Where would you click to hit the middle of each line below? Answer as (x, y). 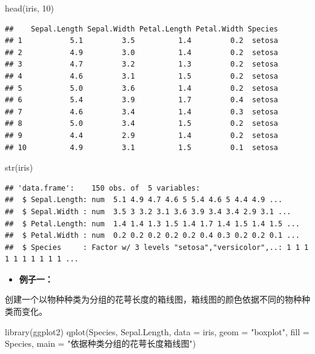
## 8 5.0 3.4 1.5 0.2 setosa (142, 124)
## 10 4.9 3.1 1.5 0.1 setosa (142, 147)
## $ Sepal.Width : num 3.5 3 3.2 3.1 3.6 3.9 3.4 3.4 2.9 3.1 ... (148, 211)
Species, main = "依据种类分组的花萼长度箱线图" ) (101, 343)
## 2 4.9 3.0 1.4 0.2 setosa (142, 52)
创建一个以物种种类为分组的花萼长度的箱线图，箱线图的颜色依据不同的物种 (153, 299)
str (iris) (19, 167)
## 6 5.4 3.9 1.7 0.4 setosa (142, 100)
